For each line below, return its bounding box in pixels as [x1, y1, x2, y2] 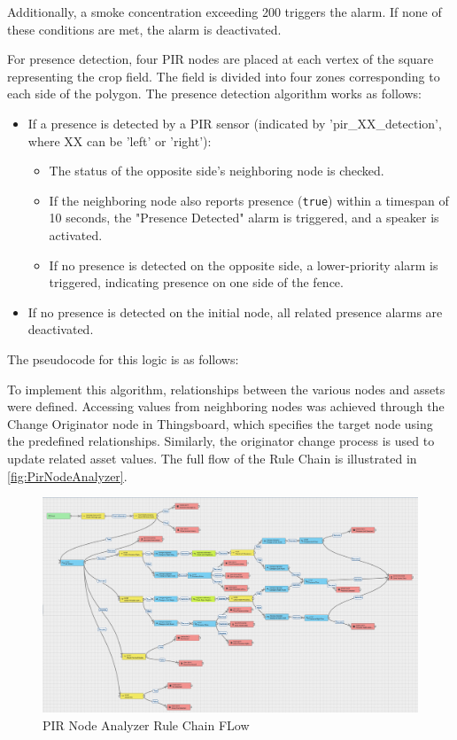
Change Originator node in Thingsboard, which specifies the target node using [7, 414, 433, 432]
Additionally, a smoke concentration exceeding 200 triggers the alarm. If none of [7, 3, 442, 20]
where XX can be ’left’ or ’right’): [27, 131, 212, 150]
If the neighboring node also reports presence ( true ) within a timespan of [49, 191, 449, 209]
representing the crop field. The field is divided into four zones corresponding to [7, 66, 440, 85]
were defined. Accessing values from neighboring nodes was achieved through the [7, 397, 445, 416]
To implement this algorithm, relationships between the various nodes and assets [7, 379, 445, 398]
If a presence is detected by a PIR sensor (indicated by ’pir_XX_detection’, [27, 113, 442, 132]
